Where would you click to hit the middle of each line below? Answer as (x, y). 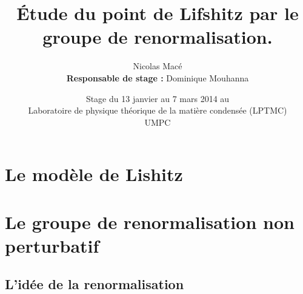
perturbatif (52, 245)
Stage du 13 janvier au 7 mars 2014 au (158, 98)
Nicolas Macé (158, 66)
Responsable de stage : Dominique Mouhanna (158, 77)
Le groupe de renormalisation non (150, 221)
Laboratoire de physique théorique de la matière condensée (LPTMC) (158, 110)
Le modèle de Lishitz (94, 174)
